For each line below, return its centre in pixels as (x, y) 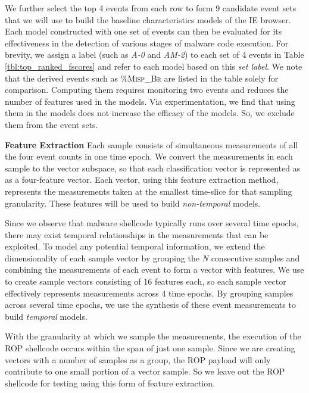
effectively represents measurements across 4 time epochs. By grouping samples (149, 293)
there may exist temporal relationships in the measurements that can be (137, 234)
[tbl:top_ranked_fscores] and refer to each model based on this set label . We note (154, 66)
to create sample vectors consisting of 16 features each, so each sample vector (146, 281)
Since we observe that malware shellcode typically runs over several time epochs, (152, 223)
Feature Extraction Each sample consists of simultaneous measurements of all (152, 144)
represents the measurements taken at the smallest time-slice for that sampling (149, 191)
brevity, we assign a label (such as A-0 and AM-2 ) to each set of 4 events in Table (154, 54)
